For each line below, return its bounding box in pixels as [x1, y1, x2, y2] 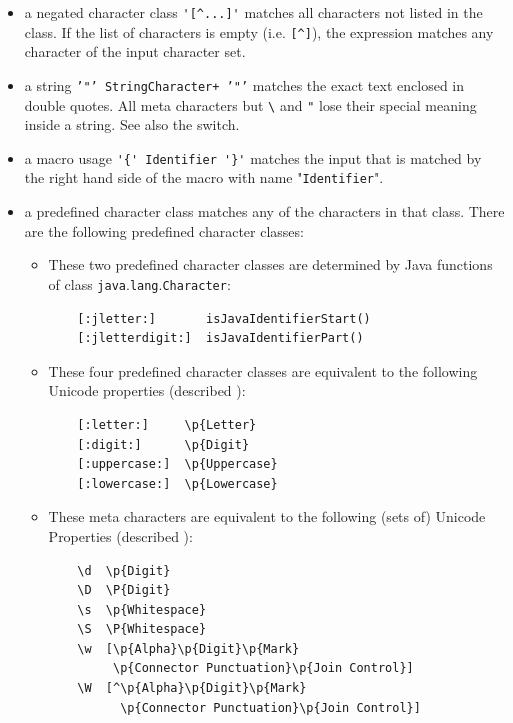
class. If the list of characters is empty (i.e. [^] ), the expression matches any [24, 21, 494, 42]
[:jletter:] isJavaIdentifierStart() [77, 311, 371, 326]
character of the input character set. [24, 41, 246, 62]
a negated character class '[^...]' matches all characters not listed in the [24, 2, 483, 22]
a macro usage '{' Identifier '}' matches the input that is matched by [24, 147, 482, 168]
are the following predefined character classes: [24, 220, 304, 241]
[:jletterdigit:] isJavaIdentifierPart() [77, 331, 364, 346]
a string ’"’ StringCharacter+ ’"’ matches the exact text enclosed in [24, 74, 464, 95]
